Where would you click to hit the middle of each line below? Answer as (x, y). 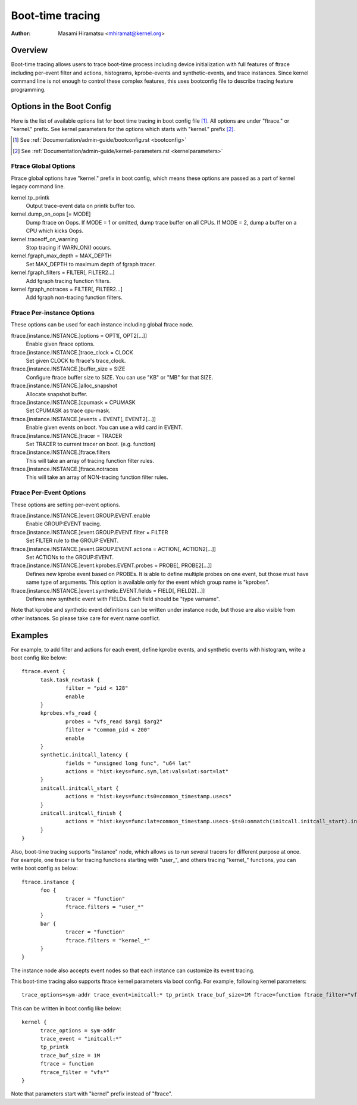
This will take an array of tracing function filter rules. (90, 460)
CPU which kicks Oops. (55, 231)
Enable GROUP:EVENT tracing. (64, 524)
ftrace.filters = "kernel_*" (108, 940)
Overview (29, 50)
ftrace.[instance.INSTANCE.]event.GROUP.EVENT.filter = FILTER (90, 532)
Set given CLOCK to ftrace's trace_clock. (76, 361)
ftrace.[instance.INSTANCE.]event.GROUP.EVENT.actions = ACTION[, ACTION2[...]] (114, 549)
